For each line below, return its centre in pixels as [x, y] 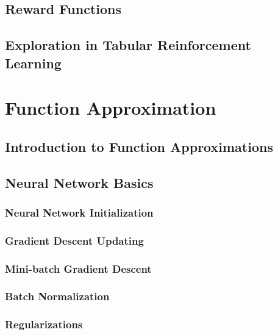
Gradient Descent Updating [74, 240]
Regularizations [44, 324]
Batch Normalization [57, 296]
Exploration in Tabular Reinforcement [128, 45]
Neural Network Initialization [79, 212]
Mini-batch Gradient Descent [78, 268]
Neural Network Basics [79, 182]
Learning [33, 63]
